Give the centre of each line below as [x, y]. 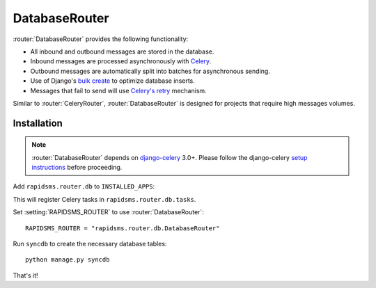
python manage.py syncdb [68, 260]
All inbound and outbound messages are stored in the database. [122, 51]
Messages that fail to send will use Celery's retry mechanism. [118, 90]
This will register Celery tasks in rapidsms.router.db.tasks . [104, 199]
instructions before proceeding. [77, 168]
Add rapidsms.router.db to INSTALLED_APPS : [84, 186]
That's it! [25, 275]
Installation [38, 123]
